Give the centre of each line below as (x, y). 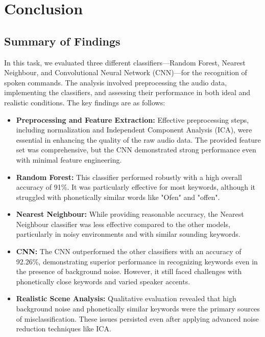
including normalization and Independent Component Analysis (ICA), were (134, 130)
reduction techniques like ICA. (64, 329)
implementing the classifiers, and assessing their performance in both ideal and (127, 92)
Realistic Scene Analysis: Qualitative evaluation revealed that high (126, 298)
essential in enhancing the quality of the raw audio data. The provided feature (138, 139)
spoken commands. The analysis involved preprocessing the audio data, (116, 82)
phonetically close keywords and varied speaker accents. (103, 281)
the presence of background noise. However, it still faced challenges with (129, 271)
